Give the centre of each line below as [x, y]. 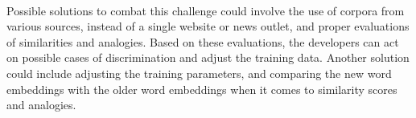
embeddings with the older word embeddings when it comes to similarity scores [202, 89]
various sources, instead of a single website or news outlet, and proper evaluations [208, 26]
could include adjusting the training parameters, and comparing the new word [199, 73]
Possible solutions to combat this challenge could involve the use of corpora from [206, 10]
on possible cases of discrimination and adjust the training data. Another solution [208, 57]
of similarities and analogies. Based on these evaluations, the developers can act [203, 41]
